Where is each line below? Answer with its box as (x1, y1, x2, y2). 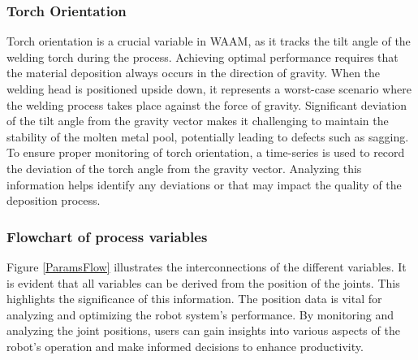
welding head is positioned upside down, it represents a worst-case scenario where (6, 80, 412, 97)
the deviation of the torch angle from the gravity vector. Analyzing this (6, 159, 362, 176)
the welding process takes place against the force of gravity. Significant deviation (6, 96, 407, 113)
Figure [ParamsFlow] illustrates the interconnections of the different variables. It (6, 258, 407, 275)
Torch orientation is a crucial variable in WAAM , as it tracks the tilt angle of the (6, 33, 411, 50)
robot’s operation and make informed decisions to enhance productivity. (6, 337, 364, 354)
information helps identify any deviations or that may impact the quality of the (6, 176, 402, 193)
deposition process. (6, 192, 101, 209)
